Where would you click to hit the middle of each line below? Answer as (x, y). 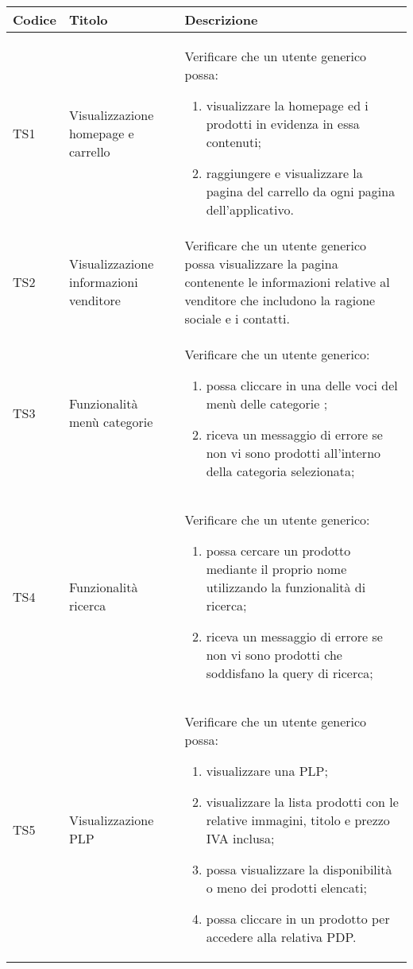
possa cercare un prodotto (278, 550)
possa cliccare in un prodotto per (298, 919)
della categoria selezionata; (280, 471)
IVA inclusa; (240, 838)
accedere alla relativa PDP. (281, 937)
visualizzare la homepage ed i (287, 105)
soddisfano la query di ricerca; (289, 673)
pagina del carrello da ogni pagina (301, 191)
